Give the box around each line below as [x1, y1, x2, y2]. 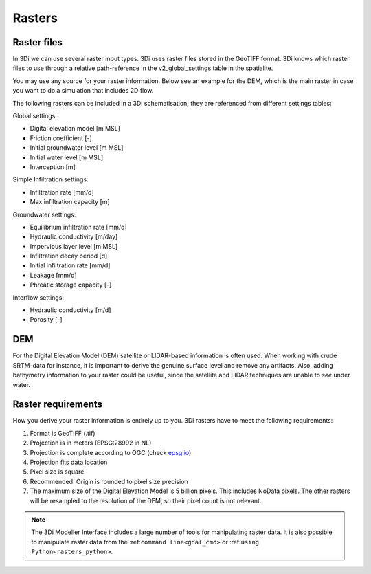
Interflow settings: [12, 293, 65, 302]
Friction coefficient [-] [30, 134, 92, 142]
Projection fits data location [30, 458, 108, 466]
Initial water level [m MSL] [30, 153, 104, 162]
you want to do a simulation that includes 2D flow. [12, 87, 154, 95]
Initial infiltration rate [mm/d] [30, 261, 111, 269]
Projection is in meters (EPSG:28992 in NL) [30, 439, 152, 447]
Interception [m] [30, 162, 76, 171]
